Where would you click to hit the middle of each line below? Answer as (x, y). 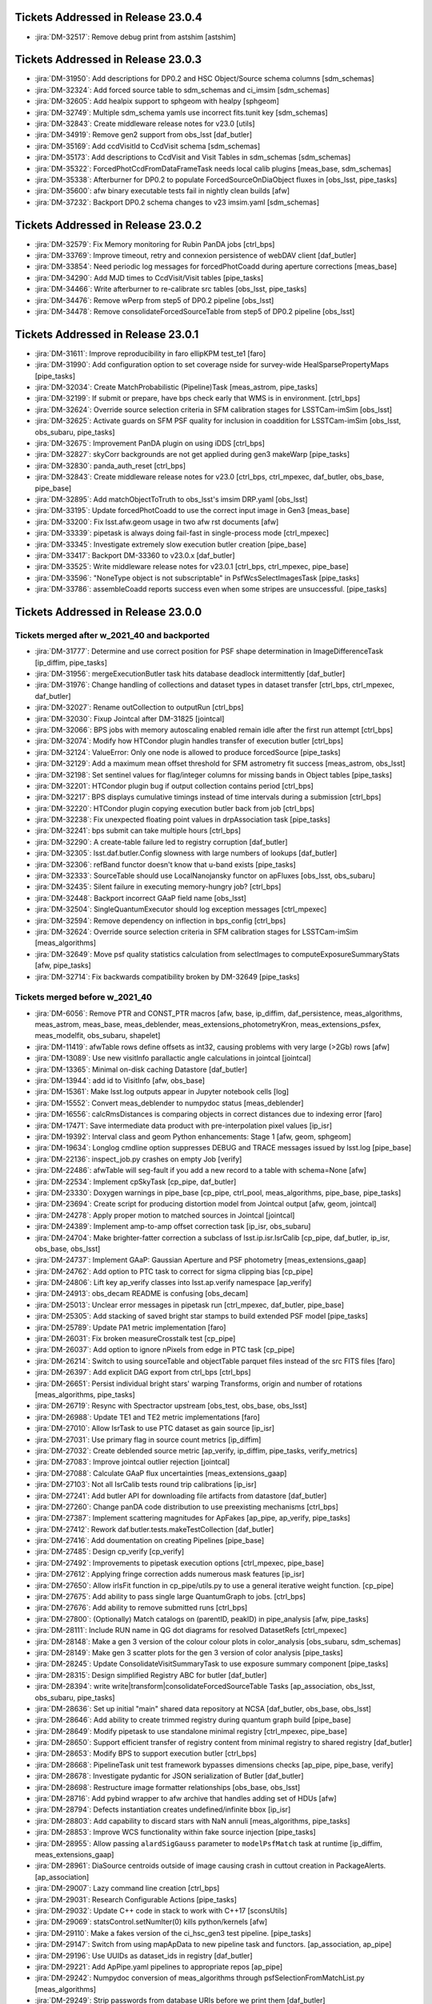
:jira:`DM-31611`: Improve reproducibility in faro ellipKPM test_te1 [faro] (150, 354)
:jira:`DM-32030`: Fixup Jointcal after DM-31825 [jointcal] (130, 718)
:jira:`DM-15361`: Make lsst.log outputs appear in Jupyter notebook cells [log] (162, 1092)
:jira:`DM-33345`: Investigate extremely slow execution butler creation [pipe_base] (171, 544)
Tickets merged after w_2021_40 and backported (112, 635)
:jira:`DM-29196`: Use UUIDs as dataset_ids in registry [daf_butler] (144, 1955)
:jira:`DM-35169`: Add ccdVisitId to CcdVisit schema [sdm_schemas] (147, 146)
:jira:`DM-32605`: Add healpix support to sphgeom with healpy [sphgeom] (157, 101)
